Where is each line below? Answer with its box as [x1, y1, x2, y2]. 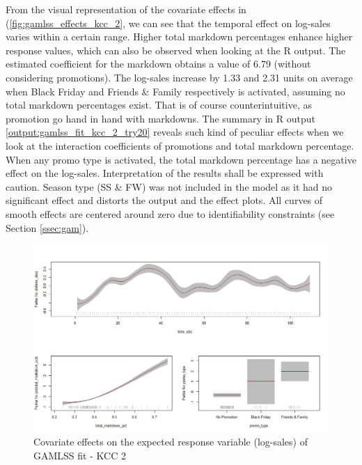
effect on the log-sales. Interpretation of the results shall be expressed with [6, 166, 324, 180]
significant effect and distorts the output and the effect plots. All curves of [6, 193, 323, 207]
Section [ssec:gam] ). [6, 220, 89, 235]
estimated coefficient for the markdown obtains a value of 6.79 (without [6, 56, 311, 71]
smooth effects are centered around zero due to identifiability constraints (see [6, 206, 335, 221]
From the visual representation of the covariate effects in [6, 2, 246, 16]
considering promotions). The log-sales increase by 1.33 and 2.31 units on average [6, 70, 353, 84]
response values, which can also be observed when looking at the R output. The [6, 42, 346, 57]
